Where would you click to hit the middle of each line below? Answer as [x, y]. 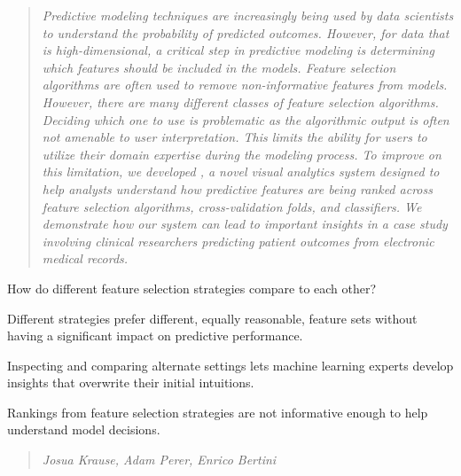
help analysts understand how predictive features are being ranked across [237, 188]
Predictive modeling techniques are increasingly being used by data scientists [248, 15]
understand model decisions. [84, 429]
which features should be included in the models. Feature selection [219, 67]
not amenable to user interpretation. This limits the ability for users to [234, 137]
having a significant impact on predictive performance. [155, 336]
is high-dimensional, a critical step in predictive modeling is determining [238, 50]
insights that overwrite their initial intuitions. [131, 382]
